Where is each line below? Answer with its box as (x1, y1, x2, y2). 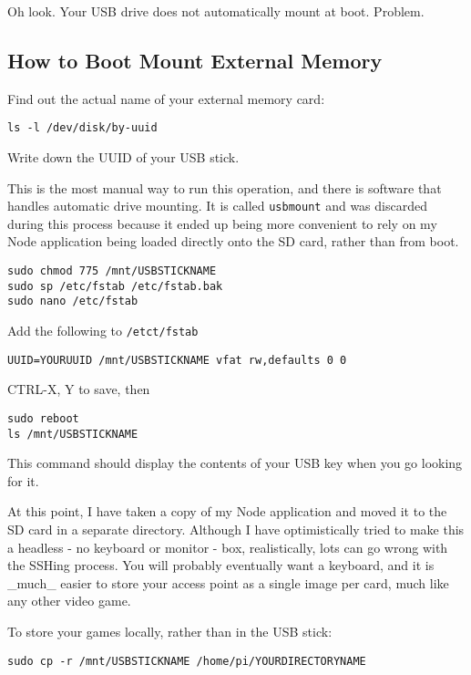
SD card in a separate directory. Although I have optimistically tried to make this (7, 520, 465, 539)
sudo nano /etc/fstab (7, 295, 138, 308)
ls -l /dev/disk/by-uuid (7, 121, 158, 135)
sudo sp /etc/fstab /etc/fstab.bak (7, 279, 223, 293)
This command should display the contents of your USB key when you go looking (7, 453, 463, 472)
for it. (7, 471, 39, 490)
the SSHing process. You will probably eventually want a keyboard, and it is (7, 556, 435, 575)
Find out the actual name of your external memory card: (7, 88, 325, 108)
